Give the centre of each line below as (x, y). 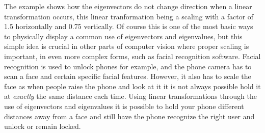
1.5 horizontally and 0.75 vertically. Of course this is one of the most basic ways (129, 26)
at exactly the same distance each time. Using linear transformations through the (130, 96)
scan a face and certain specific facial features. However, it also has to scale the (128, 76)
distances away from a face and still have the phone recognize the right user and (129, 116)
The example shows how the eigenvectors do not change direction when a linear (128, 6)
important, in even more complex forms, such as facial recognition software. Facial (132, 56)
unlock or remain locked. (43, 126)
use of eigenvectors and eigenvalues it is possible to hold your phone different (124, 106)
